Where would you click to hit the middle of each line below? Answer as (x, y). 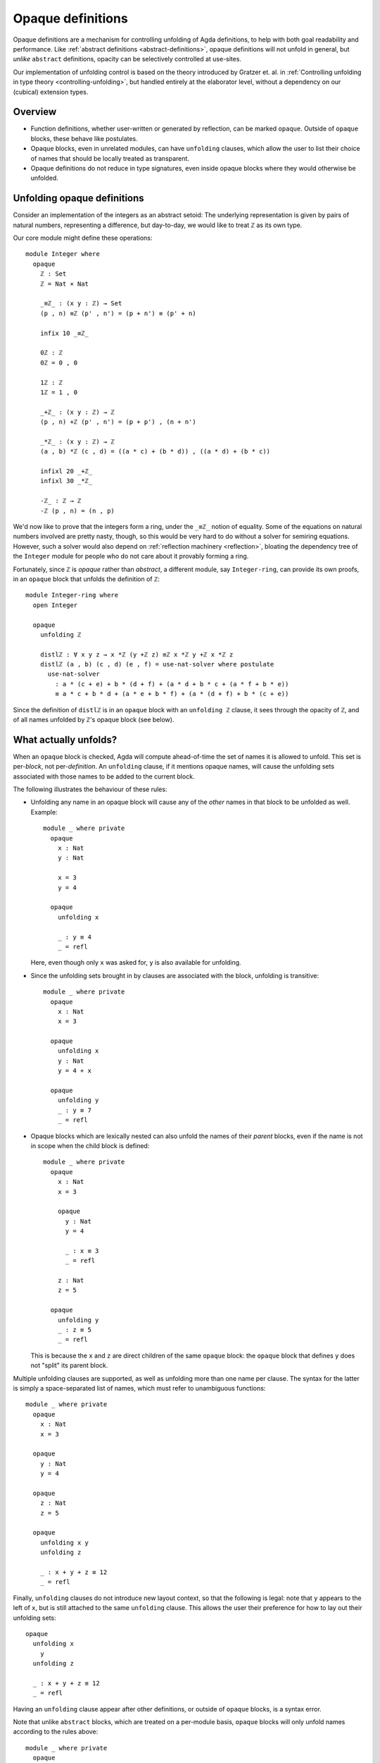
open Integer (55, 605)
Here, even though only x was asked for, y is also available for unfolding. (136, 963)
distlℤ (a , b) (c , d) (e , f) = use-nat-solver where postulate (157, 664)
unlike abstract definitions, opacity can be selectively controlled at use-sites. (127, 59)
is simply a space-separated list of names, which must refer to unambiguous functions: (139, 1388)
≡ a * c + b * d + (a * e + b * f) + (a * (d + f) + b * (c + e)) (172, 694)
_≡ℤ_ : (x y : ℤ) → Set (81, 304)
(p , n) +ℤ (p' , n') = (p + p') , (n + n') (118, 422)
